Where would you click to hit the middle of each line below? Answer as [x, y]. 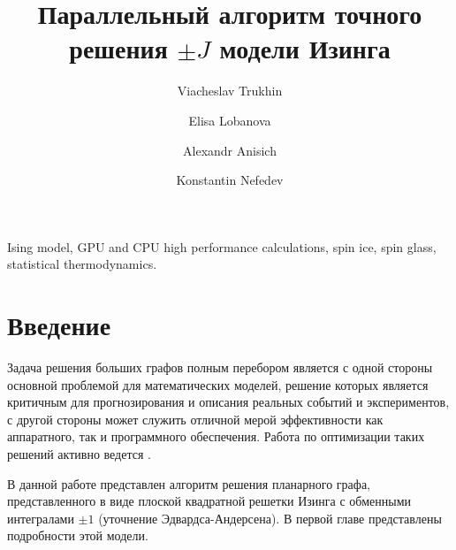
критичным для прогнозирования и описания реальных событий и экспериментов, [228, 402]
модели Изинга [305, 48]
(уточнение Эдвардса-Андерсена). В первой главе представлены [270, 518]
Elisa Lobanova [230, 120]
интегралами [41, 518]
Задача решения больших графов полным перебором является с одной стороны [220, 367]
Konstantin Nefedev [230, 180]
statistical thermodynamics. [82, 264]
